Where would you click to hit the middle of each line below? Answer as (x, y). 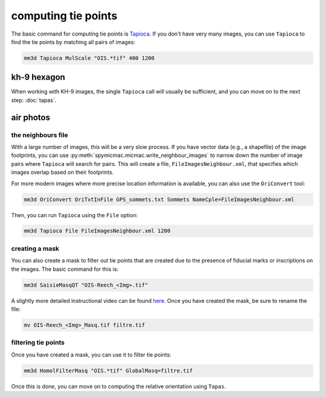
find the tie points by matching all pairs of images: (73, 42)
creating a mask (35, 249)
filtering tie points (38, 343)
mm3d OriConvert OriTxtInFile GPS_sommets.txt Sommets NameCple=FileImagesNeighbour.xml (159, 199)
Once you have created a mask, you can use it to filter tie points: (91, 354)
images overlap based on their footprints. (62, 173)
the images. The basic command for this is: (65, 269)
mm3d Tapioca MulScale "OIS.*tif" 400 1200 (89, 58)
